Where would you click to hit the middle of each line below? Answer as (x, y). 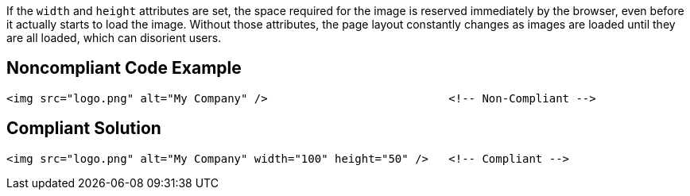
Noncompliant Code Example (124, 68)
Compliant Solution (84, 129)
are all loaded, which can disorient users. (114, 38)
